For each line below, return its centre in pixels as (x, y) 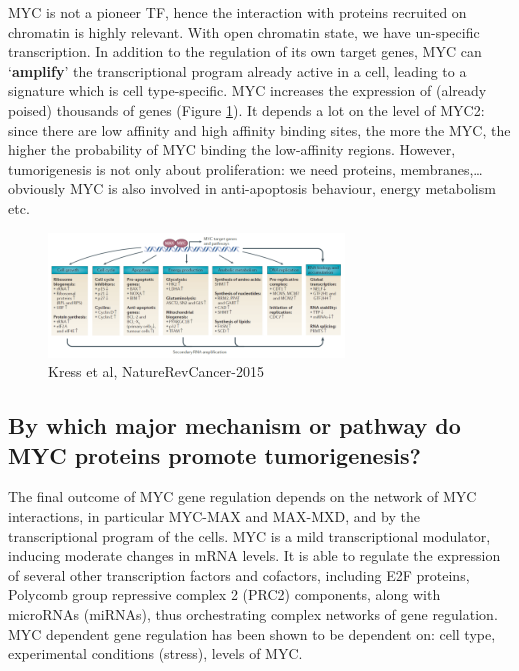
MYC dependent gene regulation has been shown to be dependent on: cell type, (252, 633)
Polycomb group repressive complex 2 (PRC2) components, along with (224, 594)
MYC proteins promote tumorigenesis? (214, 454)
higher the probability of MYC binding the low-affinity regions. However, (232, 149)
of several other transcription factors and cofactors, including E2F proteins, (239, 574)
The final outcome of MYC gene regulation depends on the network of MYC (242, 496)
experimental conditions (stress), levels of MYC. (155, 653)
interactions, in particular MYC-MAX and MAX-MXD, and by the (214, 516)
